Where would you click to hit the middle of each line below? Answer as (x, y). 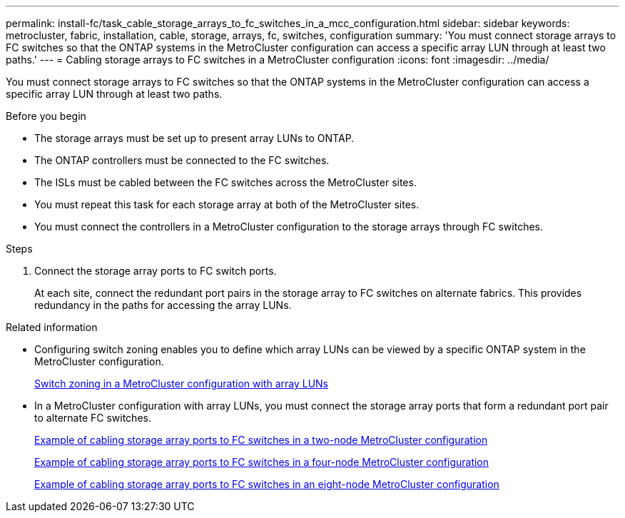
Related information (52, 327)
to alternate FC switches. (93, 418)
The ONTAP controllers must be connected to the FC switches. (182, 160)
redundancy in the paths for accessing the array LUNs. (163, 305)
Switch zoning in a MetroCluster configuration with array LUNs (181, 384)
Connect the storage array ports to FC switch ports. (156, 271)
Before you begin (46, 116)
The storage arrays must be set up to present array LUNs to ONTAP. (194, 138)
